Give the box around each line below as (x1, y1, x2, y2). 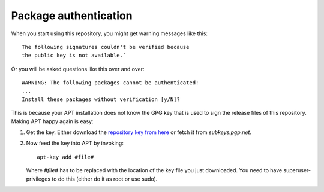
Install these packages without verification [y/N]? (22, 96, 180, 103)
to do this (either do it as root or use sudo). (52, 175, 158, 182)
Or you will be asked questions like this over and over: (11, 65, 145, 72)
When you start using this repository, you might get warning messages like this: (11, 30, 208, 37)
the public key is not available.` (22, 52, 127, 59)
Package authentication (11, 9, 133, 22)
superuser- (283, 167, 311, 174)
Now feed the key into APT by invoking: (26, 139, 124, 147)
